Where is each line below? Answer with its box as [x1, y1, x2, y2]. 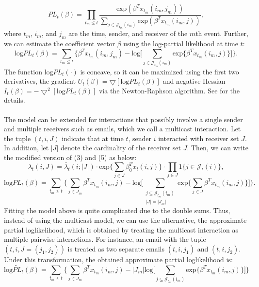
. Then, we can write [187, 143, 248, 153]
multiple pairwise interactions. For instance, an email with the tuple [4, 234, 206, 244]
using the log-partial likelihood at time [123, 38, 238, 49]
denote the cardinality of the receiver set [61, 143, 181, 153]
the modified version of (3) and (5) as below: [4, 152, 137, 162]
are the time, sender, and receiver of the [68, 28, 188, 38]
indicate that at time [62, 133, 124, 143]
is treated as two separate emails [67, 243, 165, 253]
